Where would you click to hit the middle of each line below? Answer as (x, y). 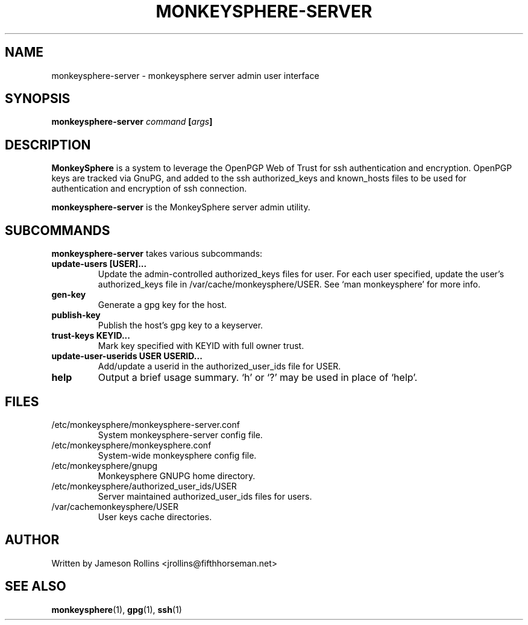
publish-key (76, 315)
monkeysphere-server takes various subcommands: (157, 254)
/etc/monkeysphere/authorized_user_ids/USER (144, 486)
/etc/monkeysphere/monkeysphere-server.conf (146, 424)
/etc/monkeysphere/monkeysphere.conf (131, 445)
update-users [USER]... (99, 264)
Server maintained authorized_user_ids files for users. (205, 496)
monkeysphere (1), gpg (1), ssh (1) (117, 609)
